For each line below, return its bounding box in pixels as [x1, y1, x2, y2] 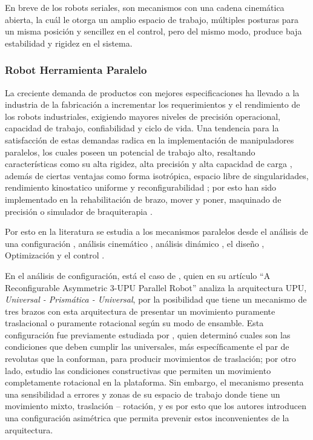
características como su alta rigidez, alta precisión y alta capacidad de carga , [5, 157, 292, 170]
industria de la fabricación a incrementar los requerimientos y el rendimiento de [5, 98, 300, 111]
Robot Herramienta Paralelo [5, 62, 147, 77]
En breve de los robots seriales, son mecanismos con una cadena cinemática [5, 1, 285, 13]
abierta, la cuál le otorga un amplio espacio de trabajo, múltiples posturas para [5, 13, 299, 25]
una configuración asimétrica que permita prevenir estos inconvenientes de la [5, 412, 289, 424]
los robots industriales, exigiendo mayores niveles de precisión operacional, [5, 110, 280, 122]
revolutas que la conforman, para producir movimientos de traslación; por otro [5, 352, 296, 365]
